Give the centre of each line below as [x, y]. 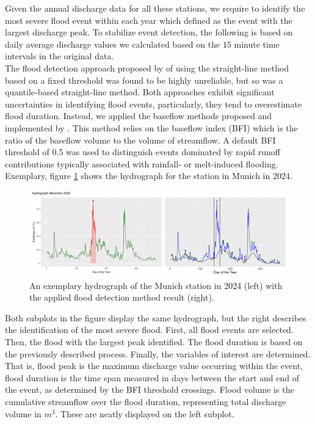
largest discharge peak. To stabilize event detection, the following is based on [149, 32]
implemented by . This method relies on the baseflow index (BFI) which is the [151, 127]
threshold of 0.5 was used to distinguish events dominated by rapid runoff [143, 152]
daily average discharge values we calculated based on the [113, 44]
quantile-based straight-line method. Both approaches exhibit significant [140, 92]
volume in [23, 413]
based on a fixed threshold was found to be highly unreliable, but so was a [144, 80]
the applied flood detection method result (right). [122, 297]
